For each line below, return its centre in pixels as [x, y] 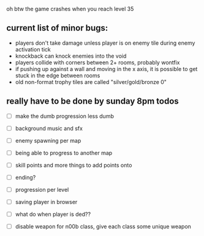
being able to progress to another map [64, 153]
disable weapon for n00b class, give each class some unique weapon [103, 227]
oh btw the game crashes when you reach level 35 [70, 9]
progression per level [42, 190]
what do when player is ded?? [53, 215]
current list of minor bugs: [57, 28]
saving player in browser [46, 202]
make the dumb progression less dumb [65, 116]
